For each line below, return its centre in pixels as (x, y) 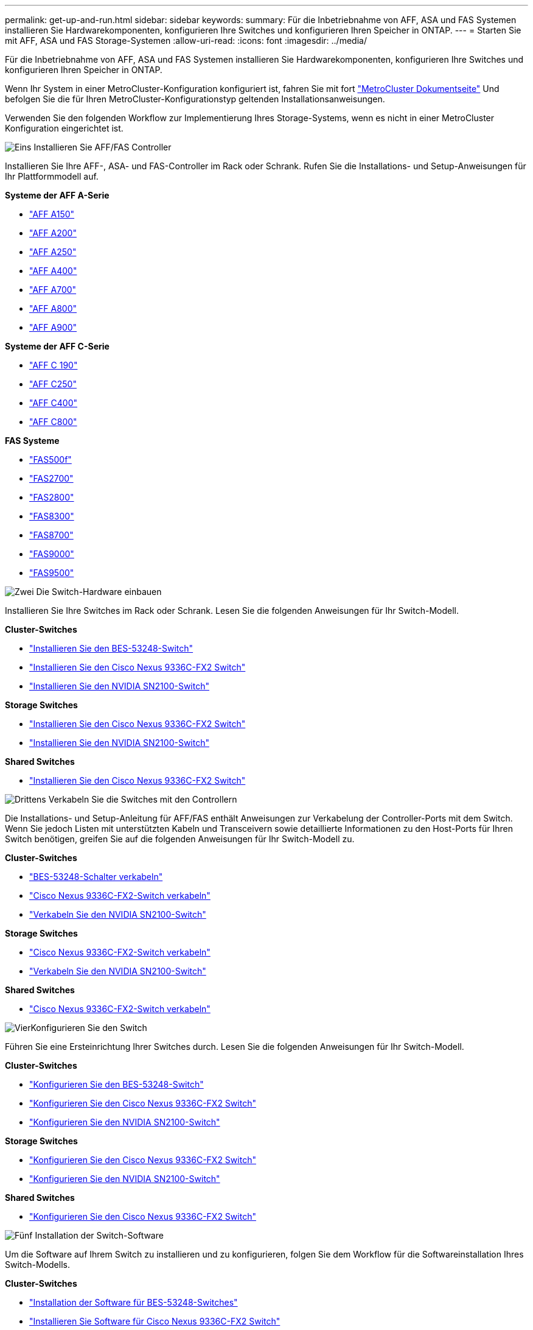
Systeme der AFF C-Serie (57, 346)
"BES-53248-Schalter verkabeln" (96, 877)
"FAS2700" (51, 478)
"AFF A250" (53, 252)
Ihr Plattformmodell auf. (52, 176)
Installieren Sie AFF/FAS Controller (103, 147)
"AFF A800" (53, 308)
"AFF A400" (53, 271)
